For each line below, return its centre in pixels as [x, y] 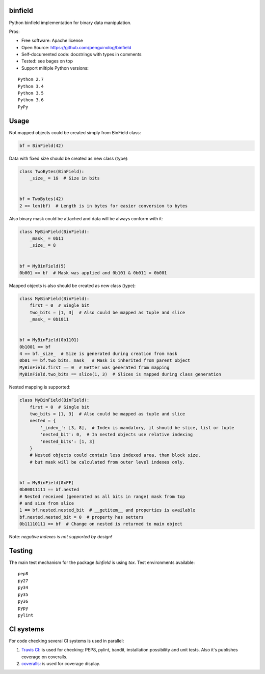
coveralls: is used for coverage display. [61, 663]
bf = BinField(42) [41, 146]
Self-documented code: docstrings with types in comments [81, 55]
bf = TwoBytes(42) [41, 199]
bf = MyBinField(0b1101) [49, 340]
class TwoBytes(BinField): [52, 171]
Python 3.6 [31, 100]
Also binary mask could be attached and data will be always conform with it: [86, 218]
